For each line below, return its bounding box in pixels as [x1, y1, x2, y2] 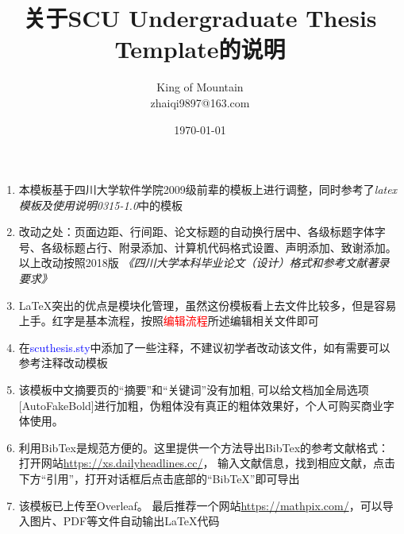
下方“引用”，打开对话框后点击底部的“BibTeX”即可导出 [18, 470, 300, 486]
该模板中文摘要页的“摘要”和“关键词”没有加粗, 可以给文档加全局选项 [18, 381, 369, 398]
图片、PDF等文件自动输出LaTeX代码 [29, 513, 220, 529]
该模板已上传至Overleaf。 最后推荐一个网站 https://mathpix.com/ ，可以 [18, 497, 383, 513]
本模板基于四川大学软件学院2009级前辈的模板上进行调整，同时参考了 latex [18, 181, 398, 198]
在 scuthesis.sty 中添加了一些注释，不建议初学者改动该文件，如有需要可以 [18, 339, 391, 355]
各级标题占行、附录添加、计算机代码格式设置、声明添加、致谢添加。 [40, 238, 397, 255]
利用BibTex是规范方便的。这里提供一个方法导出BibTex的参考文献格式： [18, 439, 390, 455]
